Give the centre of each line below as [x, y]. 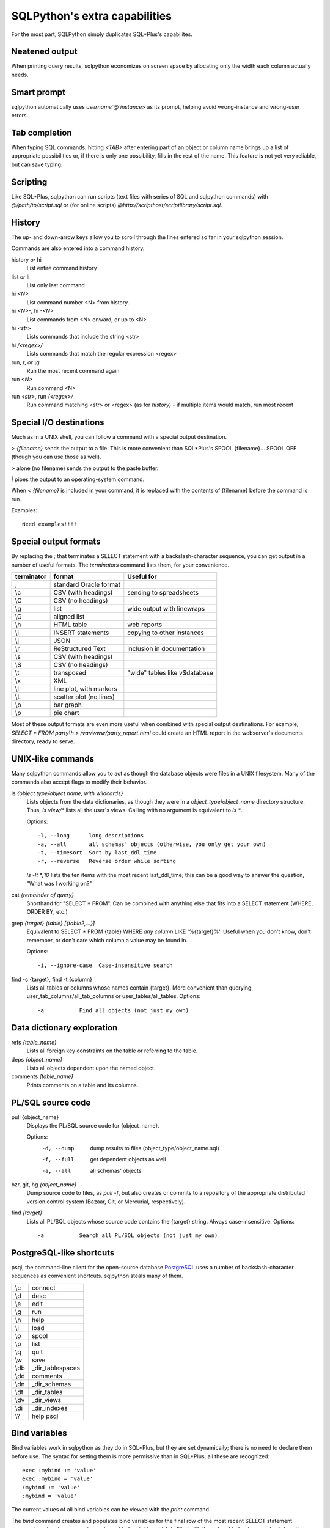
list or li [20, 277]
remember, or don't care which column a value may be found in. [107, 940]
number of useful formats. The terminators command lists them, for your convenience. [120, 565]
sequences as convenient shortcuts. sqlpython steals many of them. [97, 1276]
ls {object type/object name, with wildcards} [67, 793]
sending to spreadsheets [163, 593]
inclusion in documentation [166, 649]
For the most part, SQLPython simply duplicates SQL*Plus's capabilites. [102, 34]
